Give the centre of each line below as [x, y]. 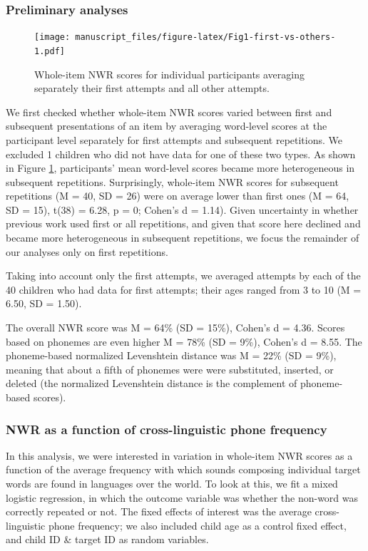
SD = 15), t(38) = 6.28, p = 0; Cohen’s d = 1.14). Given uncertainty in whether [182, 209]
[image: [52, 37]
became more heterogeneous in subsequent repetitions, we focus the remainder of [183, 238]
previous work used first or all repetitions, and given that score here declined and [183, 223]
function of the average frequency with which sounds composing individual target [183, 469]
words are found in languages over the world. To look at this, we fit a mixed [172, 483]
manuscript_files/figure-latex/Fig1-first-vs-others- [205, 37]
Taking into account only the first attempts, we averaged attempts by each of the [183, 275]
